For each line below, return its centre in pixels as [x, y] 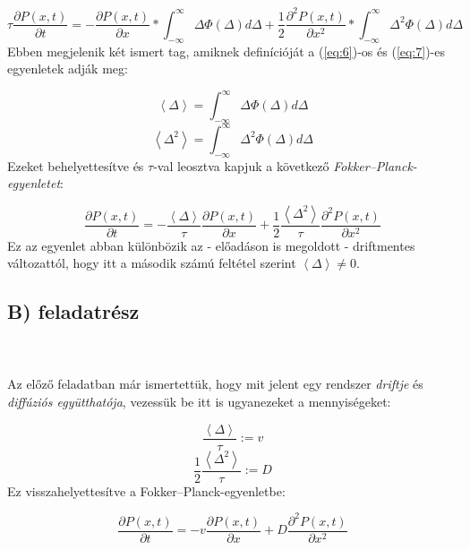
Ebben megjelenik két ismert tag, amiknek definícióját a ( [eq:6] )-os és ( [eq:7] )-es [226, 51]
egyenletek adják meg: [68, 69]
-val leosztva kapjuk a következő [241, 165]
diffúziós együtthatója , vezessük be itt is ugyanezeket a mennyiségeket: [199, 401]
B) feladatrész [73, 311]
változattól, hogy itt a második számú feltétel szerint [152, 263]
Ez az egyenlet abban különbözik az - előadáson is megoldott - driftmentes [211, 245]
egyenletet [34, 183]
